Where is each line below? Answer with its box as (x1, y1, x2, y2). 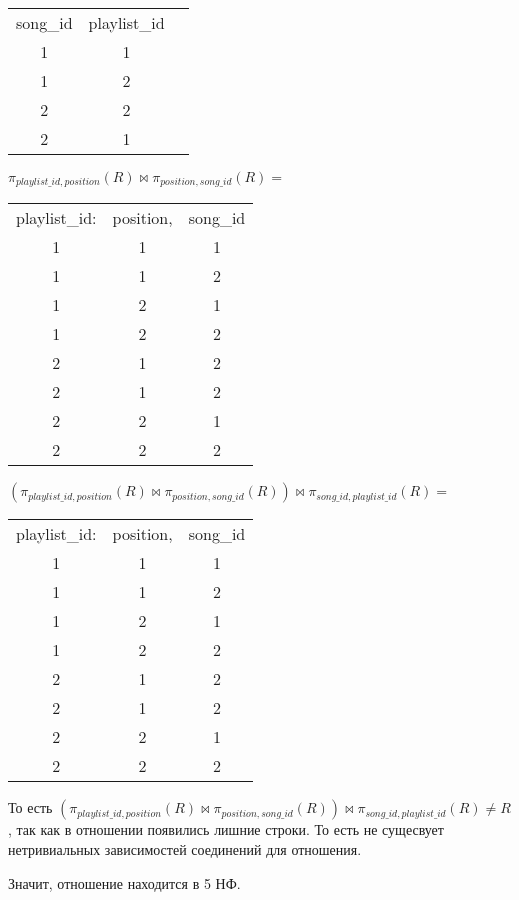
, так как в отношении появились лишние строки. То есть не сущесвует (8, 819, 444, 840)
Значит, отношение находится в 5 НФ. (8, 872, 241, 893)
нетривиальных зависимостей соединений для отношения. (8, 839, 362, 860)
